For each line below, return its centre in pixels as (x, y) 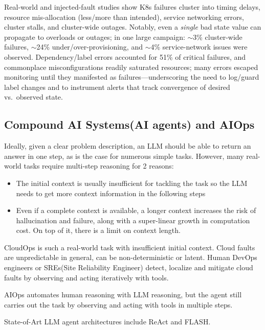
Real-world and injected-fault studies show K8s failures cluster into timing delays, (132, 7)
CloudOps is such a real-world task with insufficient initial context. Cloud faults (130, 247)
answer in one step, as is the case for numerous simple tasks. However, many (124, 156)
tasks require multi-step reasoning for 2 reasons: (99, 166)
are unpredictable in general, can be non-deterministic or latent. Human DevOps (131, 257)
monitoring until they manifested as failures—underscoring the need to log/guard (132, 77)
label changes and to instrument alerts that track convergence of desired (117, 87)
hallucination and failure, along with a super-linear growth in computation (133, 220)
